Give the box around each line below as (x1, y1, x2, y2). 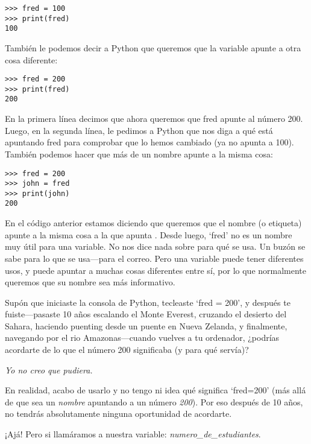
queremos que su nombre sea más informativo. (5, 276, 175, 288)
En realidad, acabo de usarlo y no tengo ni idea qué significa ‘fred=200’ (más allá (5, 384, 306, 396)
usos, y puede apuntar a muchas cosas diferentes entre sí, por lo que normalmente (5, 264, 307, 276)
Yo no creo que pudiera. (5, 363, 93, 376)
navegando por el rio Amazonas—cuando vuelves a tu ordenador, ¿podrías (5, 331, 280, 344)
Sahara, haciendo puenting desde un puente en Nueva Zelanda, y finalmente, (5, 319, 287, 332)
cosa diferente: (5, 53, 58, 66)
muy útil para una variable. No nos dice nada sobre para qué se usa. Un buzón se (5, 240, 306, 253)
